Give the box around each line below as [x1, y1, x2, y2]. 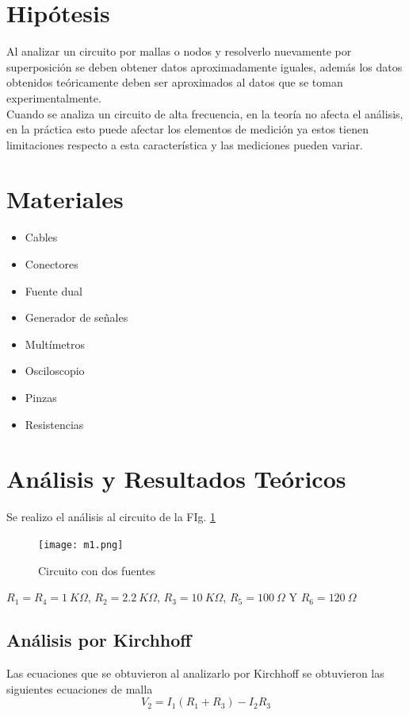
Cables [25, 229, 58, 245]
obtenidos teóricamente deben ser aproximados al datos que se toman [6, 74, 343, 91]
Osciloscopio [25, 362, 85, 379]
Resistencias [25, 415, 84, 432]
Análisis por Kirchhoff [6, 628, 192, 652]
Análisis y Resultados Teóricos [6, 462, 346, 495]
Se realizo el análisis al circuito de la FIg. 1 [6, 508, 216, 525]
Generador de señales [25, 309, 128, 326]
